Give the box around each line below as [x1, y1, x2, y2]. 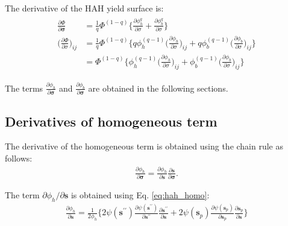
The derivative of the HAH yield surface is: [5, 2, 164, 14]
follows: [5, 151, 33, 164]
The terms [5, 81, 43, 94]
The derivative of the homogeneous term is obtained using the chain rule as [5, 140, 284, 152]
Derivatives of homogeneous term [5, 111, 218, 130]
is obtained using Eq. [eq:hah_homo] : [70, 189, 210, 201]
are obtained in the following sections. [88, 81, 228, 94]
